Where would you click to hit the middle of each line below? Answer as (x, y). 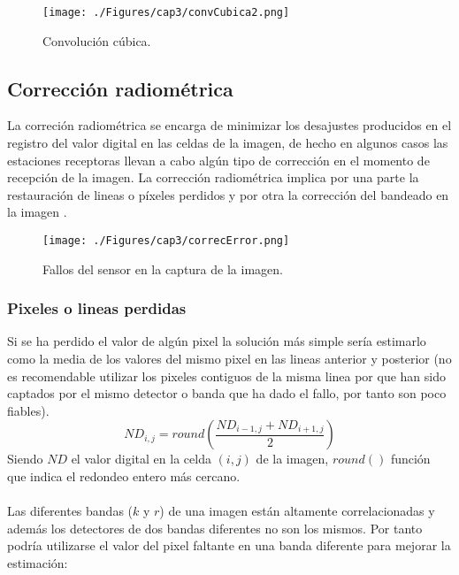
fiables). (28, 410)
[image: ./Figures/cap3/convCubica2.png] (166, 12)
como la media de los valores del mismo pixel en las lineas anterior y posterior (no (229, 359)
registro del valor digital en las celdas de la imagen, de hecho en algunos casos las (228, 143)
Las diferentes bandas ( (70, 511)
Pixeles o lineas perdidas (97, 308)
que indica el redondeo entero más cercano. (124, 476)
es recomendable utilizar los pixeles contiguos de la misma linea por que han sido (226, 376)
